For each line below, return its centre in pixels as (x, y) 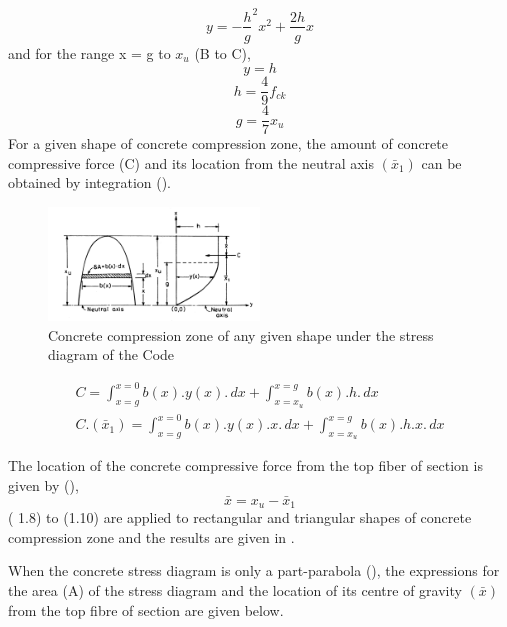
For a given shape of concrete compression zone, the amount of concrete (228, 143)
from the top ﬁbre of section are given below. (146, 609)
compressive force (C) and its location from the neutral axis (191, 162)
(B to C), (222, 52)
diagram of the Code (111, 354)
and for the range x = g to (89, 52)
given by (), (43, 484)
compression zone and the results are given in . (151, 536)
